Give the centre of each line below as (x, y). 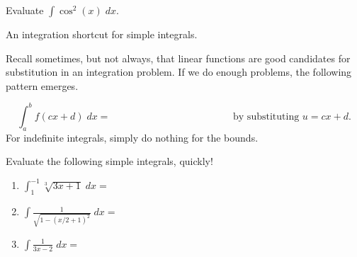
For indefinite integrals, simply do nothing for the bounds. (132, 137)
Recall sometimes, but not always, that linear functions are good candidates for (178, 58)
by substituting (266, 116)
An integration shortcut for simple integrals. (102, 34)
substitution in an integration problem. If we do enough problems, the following (179, 72)
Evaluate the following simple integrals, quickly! (109, 161)
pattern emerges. (42, 85)
